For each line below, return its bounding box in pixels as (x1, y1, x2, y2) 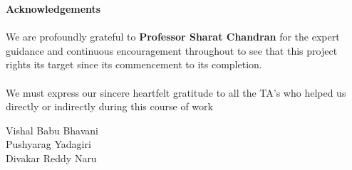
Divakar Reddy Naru (6, 150, 97, 165)
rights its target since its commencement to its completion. (6, 57, 262, 72)
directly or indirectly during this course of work (6, 99, 213, 114)
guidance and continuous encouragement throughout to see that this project (6, 43, 338, 58)
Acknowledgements (6, 1, 101, 16)
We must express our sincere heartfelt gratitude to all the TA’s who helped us (6, 85, 346, 100)
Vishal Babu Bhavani (6, 122, 98, 137)
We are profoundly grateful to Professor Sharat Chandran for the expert (6, 29, 340, 44)
